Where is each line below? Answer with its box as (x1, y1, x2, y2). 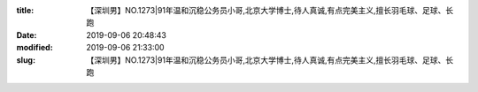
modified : (16, 42, 53, 53)
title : (16, 5, 35, 15)
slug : (16, 54, 35, 65)
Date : (16, 29, 37, 40)
